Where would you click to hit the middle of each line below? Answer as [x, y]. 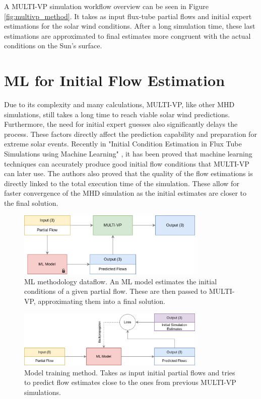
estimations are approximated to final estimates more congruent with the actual [127, 35]
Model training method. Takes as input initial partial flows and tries [130, 372]
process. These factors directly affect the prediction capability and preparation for [130, 134]
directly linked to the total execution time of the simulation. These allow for [122, 183]
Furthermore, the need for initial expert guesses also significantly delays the [121, 124]
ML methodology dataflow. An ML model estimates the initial [121, 281]
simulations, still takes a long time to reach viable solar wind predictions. [117, 114]
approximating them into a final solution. [102, 301]
